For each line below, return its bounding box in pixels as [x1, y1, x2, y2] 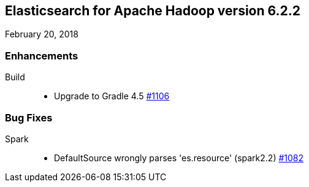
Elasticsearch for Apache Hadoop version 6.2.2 [5, 3, 301, 18]
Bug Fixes [5, 111, 53, 124]
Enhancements [5, 49, 78, 62]
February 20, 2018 [5, 29, 78, 40]
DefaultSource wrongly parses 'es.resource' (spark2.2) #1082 [54, 152, 304, 163]
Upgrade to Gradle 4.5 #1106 [54, 91, 170, 102]
